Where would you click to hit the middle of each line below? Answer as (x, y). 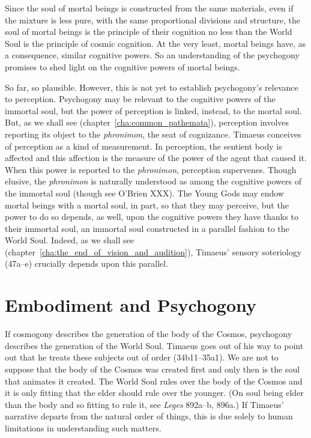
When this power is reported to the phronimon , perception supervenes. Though (151, 169)
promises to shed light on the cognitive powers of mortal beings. (122, 66)
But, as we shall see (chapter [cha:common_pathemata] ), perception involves (147, 122)
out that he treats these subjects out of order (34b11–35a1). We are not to (142, 357)
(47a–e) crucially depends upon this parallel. (87, 263)
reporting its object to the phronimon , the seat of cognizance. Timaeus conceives (153, 134)
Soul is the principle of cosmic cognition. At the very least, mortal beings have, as (155, 43)
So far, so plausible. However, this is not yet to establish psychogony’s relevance (152, 87)
